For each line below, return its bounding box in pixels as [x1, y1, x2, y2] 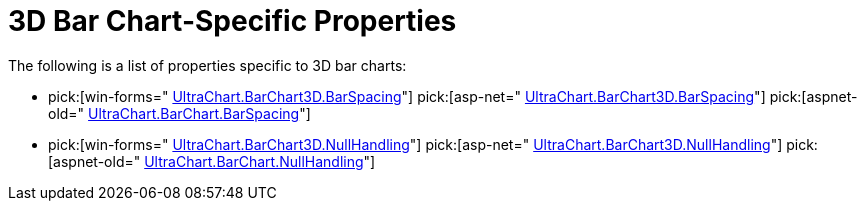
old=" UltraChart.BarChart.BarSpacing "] [48, 104, 311, 122]
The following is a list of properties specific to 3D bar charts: [8, 56, 407, 74]
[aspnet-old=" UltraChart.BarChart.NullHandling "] [48, 152, 376, 170]
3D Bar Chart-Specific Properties [8, 4, 457, 38]
